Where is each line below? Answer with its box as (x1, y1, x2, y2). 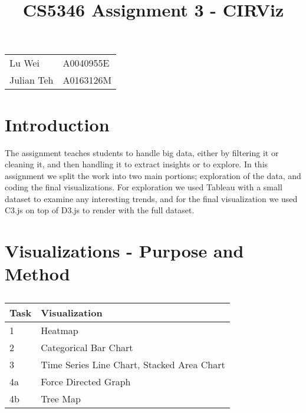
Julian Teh (9, 73, 54, 87)
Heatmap (41, 323, 78, 338)
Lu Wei (9, 56, 40, 70)
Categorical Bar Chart (41, 341, 133, 355)
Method (5, 262, 70, 286)
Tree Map (41, 392, 81, 406)
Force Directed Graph (41, 375, 131, 389)
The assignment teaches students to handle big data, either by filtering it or (5, 146, 279, 158)
